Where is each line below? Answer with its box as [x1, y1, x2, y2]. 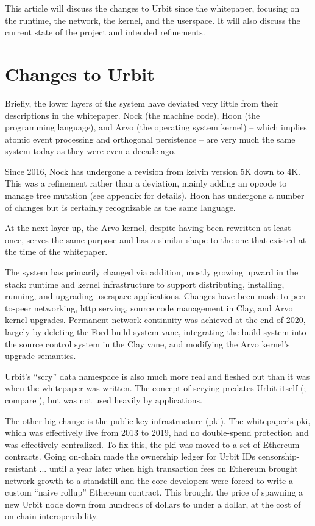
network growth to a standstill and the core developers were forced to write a [5, 474, 293, 486]
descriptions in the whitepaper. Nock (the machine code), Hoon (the [5, 108, 260, 121]
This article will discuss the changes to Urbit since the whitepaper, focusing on [5, 2, 300, 14]
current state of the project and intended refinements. [5, 26, 205, 38]
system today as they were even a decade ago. [5, 144, 176, 157]
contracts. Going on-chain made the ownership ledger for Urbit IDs [5, 450, 255, 463]
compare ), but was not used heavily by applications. [5, 393, 202, 406]
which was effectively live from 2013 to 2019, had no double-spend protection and [5, 426, 309, 439]
